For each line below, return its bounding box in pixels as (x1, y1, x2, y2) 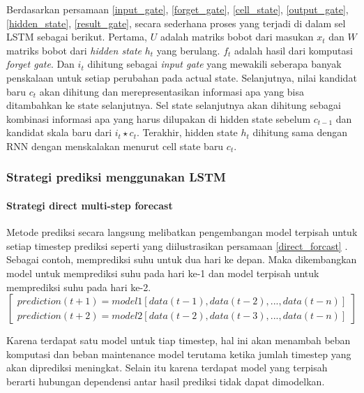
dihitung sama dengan (252, 125, 347, 140)
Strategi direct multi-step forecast (6, 198, 173, 212)
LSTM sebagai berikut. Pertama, (6, 29, 148, 44)
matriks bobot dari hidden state (6, 43, 142, 57)
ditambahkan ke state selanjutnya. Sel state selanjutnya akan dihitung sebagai (6, 98, 341, 112)
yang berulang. (156, 43, 220, 57)
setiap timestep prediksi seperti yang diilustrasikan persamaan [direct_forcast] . (6, 238, 348, 253)
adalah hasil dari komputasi (234, 43, 353, 57)
